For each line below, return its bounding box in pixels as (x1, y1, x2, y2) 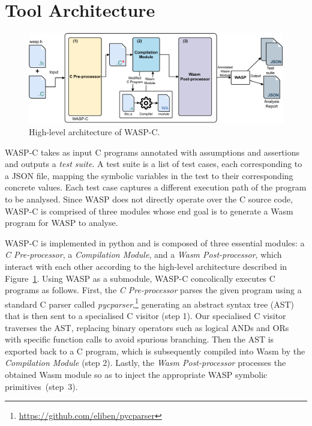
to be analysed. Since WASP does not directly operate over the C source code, (5, 192, 293, 205)
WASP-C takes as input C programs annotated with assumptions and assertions (5, 145, 300, 158)
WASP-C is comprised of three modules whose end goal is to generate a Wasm (5, 204, 293, 217)
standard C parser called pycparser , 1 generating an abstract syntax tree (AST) (5, 296, 295, 310)
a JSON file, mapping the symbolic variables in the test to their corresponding (5, 169, 293, 181)
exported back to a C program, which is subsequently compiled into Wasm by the (5, 344, 305, 357)
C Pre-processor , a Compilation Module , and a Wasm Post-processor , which (5, 248, 282, 261)
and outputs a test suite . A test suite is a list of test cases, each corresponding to (5, 157, 302, 170)
